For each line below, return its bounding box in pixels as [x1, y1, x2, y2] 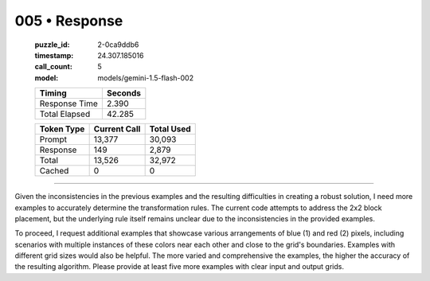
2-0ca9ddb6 [97, 40, 139, 49]
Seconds [106, 88, 141, 99]
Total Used [149, 123, 191, 135]
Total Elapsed [39, 108, 91, 119]
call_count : [34, 62, 73, 72]
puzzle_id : [34, 40, 70, 49]
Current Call [93, 123, 141, 135]
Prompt [39, 134, 68, 145]
